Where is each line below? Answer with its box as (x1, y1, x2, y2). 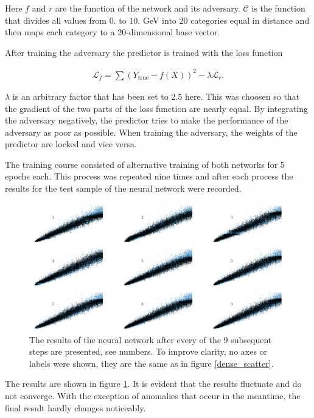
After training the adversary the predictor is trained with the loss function (5, 46, 283, 58)
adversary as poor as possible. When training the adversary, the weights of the (5, 125, 298, 138)
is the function (251, 2, 305, 14)
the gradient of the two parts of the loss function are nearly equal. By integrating (5, 102, 309, 114)
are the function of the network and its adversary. (55, 2, 240, 14)
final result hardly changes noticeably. (5, 401, 146, 414)
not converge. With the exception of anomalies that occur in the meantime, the (5, 389, 301, 402)
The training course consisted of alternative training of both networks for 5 (5, 158, 285, 170)
